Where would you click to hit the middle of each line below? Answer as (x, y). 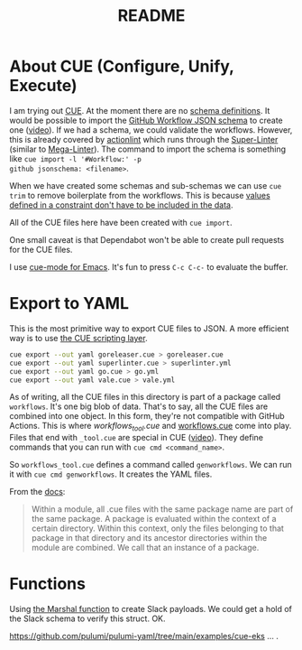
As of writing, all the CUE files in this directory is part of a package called (145, 397)
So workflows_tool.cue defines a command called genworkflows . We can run (151, 465)
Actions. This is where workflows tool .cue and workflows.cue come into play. (151, 427)
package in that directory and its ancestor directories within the (149, 538)
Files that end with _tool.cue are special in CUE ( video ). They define (137, 438)
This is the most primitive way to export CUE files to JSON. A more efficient (149, 328)
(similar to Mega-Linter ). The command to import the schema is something (148, 149)
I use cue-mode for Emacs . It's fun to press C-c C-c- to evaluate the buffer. (149, 266)
